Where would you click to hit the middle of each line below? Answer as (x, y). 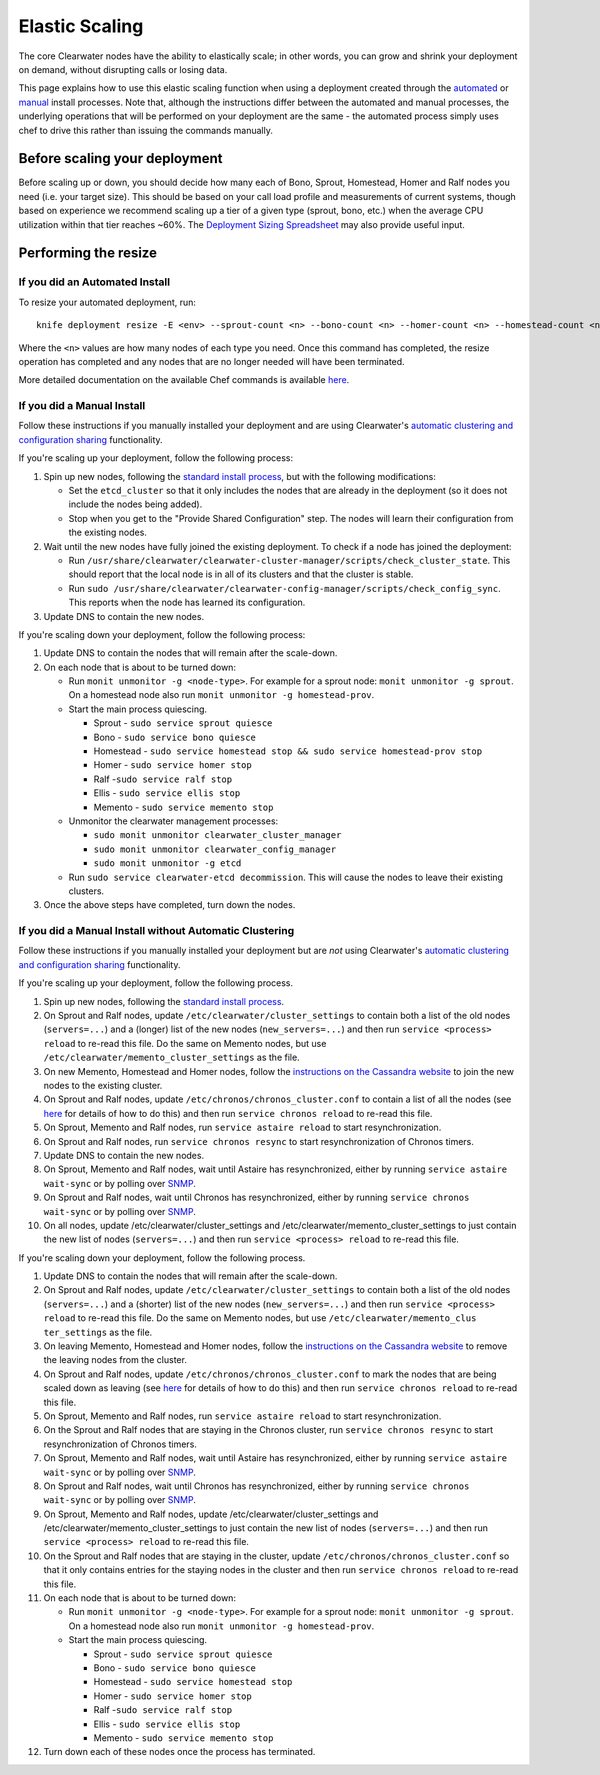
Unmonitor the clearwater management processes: (173, 821)
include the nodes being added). (135, 504)
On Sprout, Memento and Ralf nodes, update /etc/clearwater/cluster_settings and (211, 1514)
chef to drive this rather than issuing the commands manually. (146, 130)
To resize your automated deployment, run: (107, 302)
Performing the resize (87, 253)
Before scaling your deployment (120, 158)
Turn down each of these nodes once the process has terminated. (179, 1752)
